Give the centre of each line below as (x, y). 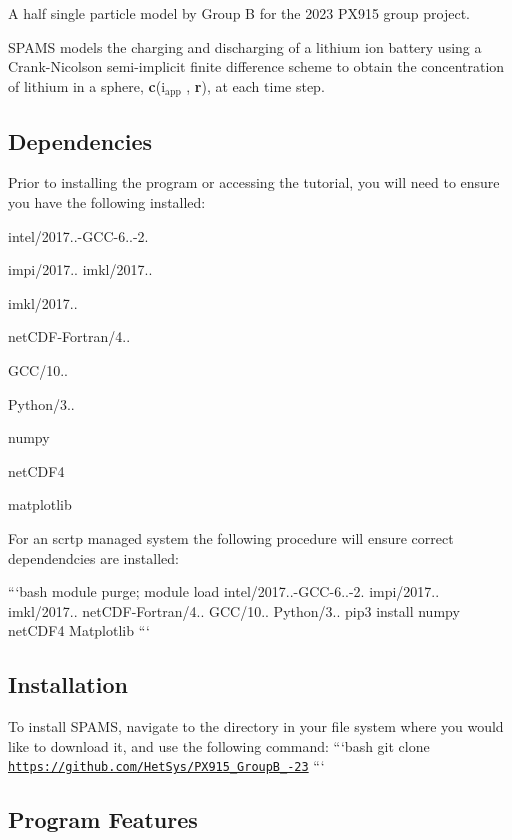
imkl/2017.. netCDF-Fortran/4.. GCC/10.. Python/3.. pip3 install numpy (234, 610)
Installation (68, 684)
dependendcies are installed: (93, 557)
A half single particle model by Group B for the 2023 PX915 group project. (239, 13)
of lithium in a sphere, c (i (87, 85)
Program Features (103, 819)
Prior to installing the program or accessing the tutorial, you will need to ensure (254, 182)
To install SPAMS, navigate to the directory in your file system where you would (256, 726)
